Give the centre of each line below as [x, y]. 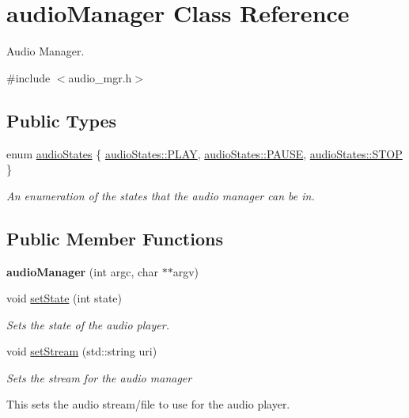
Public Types [62, 120]
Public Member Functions [115, 238]
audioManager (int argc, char [83, 271]
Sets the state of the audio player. [88, 324]
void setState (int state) [64, 298]
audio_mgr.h [100, 77]
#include [28, 77]
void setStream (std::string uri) [82, 351]
